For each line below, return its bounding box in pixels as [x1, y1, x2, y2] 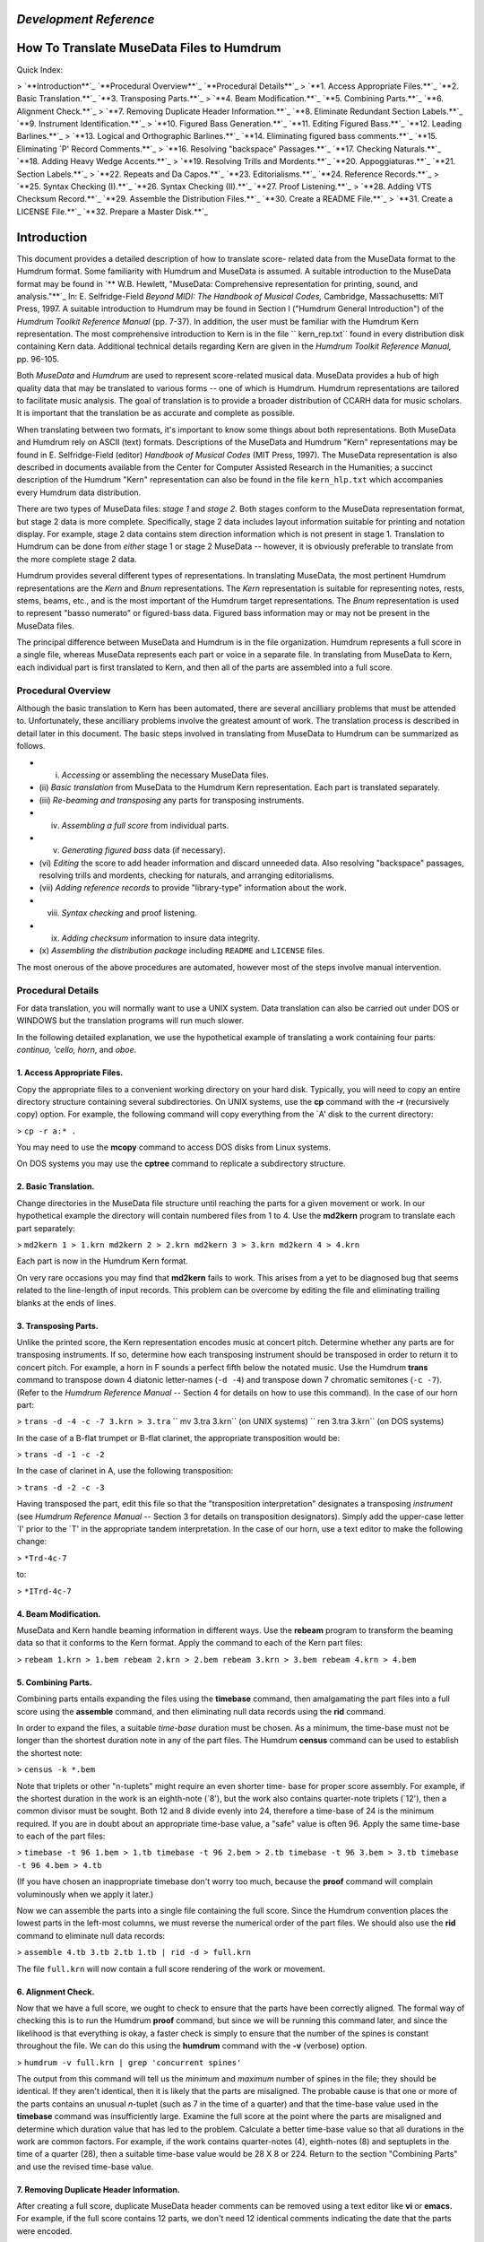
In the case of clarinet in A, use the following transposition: [16, 1465, 234, 1476]
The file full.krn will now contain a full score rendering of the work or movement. [16, 1963, 325, 1974]
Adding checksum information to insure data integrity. [61, 933, 260, 943]
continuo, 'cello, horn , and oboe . [16, 1045, 137, 1056]
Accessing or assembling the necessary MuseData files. [61, 769, 269, 780]
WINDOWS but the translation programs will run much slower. [16, 1015, 245, 1026]
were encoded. [16, 2225, 73, 2237]
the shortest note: [16, 1747, 82, 1758]
